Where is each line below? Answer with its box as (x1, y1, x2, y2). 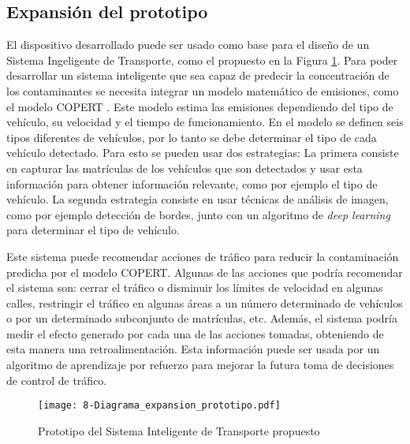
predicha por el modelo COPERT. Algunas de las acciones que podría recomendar (6, 263, 403, 280)
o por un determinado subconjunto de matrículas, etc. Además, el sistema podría (6, 310, 397, 326)
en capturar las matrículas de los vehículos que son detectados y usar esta (6, 159, 363, 176)
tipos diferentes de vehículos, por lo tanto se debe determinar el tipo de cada (6, 129, 377, 145)
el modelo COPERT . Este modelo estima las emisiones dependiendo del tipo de (6, 98, 393, 114)
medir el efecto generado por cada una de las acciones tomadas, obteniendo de (6, 325, 384, 341)
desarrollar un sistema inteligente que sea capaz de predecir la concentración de (6, 67, 389, 84)
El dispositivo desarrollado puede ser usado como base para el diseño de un (6, 36, 370, 53)
